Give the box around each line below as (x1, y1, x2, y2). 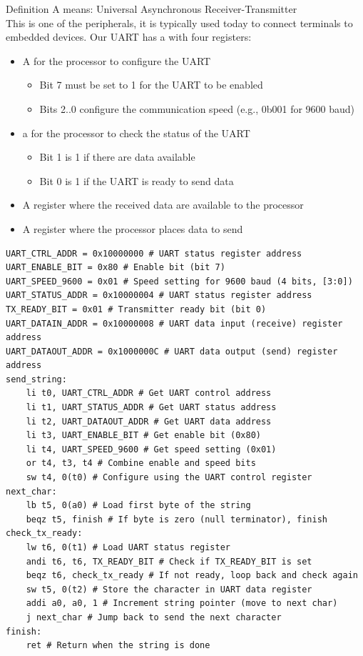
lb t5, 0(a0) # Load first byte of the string (26, 500, 251, 511)
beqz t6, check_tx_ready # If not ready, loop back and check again (26, 570, 358, 581)
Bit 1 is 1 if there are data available (39, 149, 195, 164)
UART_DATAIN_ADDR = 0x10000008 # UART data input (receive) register (6, 318, 343, 329)
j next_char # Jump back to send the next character (26, 612, 282, 622)
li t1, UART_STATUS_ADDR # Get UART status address (26, 402, 277, 413)
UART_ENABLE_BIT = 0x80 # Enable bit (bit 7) (6, 262, 225, 273)
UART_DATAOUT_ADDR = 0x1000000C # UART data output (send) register (6, 346, 338, 357)
